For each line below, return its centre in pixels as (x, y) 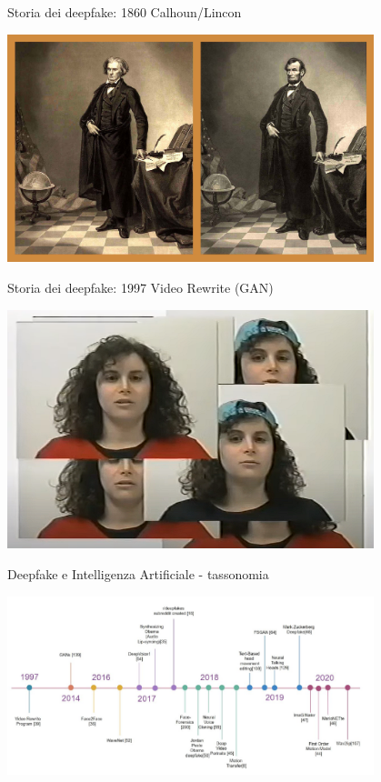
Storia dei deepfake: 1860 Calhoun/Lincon (125, 12)
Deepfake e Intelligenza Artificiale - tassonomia (138, 574)
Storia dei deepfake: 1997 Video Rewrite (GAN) (140, 287)
